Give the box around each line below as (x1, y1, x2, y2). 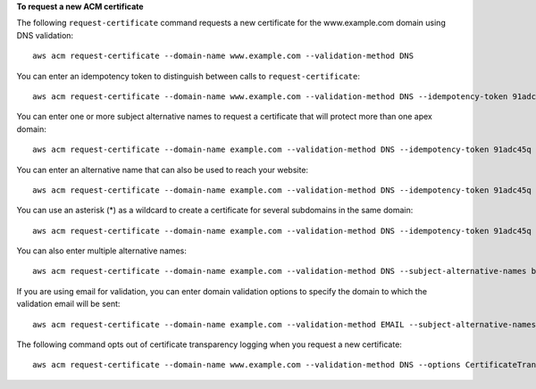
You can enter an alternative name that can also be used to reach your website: (16, 164, 308, 175)
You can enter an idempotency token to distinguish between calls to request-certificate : (16, 70, 361, 81)
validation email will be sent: (16, 299, 121, 310)
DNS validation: (16, 29, 74, 40)
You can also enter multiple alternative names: (16, 245, 187, 256)
